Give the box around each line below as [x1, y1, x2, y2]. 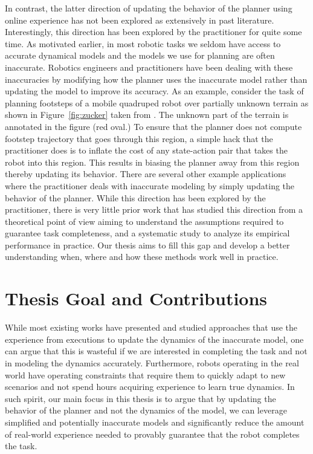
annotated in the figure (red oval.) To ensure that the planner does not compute [5, 120, 302, 132]
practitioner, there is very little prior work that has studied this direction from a [5, 203, 303, 216]
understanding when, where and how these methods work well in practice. [5, 250, 279, 263]
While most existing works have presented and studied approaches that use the [5, 321, 298, 334]
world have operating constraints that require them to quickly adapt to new [5, 368, 286, 381]
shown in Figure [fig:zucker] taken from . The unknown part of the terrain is [5, 108, 289, 121]
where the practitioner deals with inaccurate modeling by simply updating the [5, 179, 295, 192]
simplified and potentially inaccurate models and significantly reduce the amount [5, 415, 305, 428]
